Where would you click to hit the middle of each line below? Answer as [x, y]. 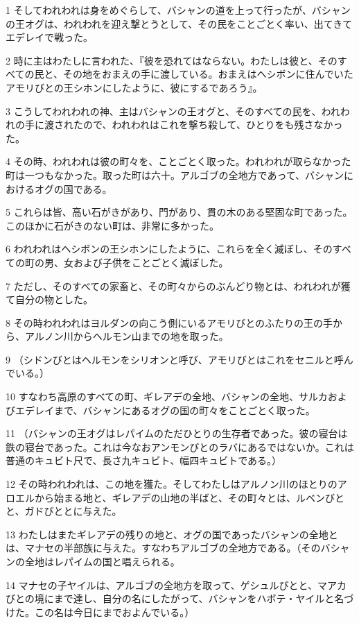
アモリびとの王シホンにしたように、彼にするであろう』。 [134, 87]
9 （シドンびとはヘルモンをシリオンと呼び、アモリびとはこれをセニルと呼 [175, 359]
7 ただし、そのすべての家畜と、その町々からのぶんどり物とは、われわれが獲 [178, 285]
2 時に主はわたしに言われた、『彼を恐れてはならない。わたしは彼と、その [172, 60]
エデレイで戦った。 [49, 37]
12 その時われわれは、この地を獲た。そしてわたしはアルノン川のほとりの [172, 484]
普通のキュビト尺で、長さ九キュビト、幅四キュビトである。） [144, 460]
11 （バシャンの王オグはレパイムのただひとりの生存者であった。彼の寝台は [177, 433]
